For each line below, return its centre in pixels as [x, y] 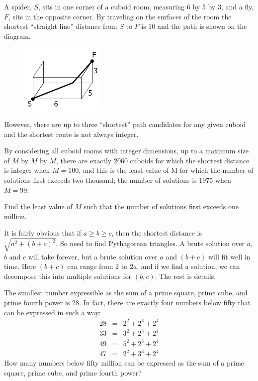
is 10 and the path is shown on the [194, 26]
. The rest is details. [185, 276]
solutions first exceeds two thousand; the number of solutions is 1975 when [118, 180]
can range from [90, 266]
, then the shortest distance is [157, 233]
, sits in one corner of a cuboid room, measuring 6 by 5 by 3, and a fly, [146, 6]
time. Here [20, 266]
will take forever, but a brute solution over [93, 256]
